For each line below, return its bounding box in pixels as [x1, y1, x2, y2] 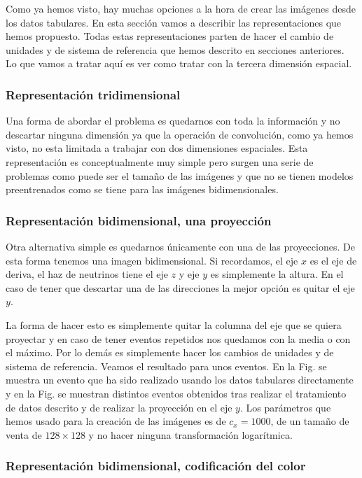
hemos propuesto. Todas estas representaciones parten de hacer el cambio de [6, 29, 334, 43]
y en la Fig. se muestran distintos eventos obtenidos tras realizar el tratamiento [6, 386, 347, 400]
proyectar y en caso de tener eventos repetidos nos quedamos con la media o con [6, 331, 351, 346]
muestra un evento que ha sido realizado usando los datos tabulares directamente [6, 372, 354, 387]
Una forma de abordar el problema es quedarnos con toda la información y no [6, 113, 340, 128]
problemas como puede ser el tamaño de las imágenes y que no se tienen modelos [6, 168, 354, 183]
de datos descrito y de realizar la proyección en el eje [6, 400, 232, 414]
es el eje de [309, 253, 357, 267]
